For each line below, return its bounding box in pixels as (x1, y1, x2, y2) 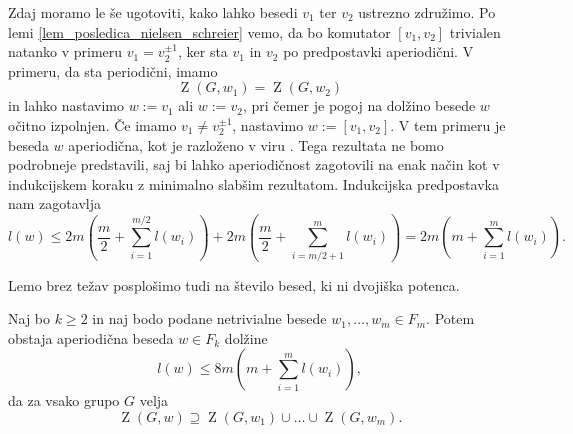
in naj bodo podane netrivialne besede (92, 308, 327, 329)
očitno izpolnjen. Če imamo (8, 114, 177, 135)
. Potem (426, 308, 475, 329)
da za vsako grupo (8, 390, 120, 411)
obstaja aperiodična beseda (8, 327, 174, 348)
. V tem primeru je (390, 114, 506, 135)
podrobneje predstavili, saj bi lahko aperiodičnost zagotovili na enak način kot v (8, 154, 500, 175)
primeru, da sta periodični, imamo (8, 60, 218, 81)
